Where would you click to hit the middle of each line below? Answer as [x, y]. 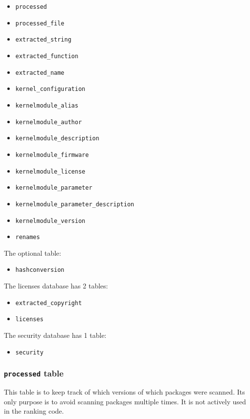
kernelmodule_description [57, 139]
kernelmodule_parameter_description [75, 204]
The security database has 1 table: [55, 335]
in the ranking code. [34, 411]
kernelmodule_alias [47, 105]
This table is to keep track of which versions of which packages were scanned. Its [125, 392]
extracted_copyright [48, 303]
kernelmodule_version [50, 221]
